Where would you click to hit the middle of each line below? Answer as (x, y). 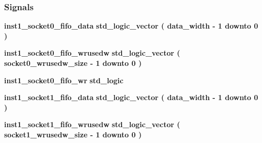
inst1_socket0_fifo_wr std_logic (64, 80)
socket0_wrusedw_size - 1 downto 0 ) (73, 63)
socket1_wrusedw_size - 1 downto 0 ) (73, 134)
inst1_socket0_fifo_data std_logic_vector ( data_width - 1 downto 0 (131, 26)
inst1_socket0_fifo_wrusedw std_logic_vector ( (92, 53)
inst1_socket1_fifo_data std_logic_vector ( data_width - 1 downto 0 (131, 97)
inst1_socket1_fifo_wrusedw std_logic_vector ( (92, 124)
